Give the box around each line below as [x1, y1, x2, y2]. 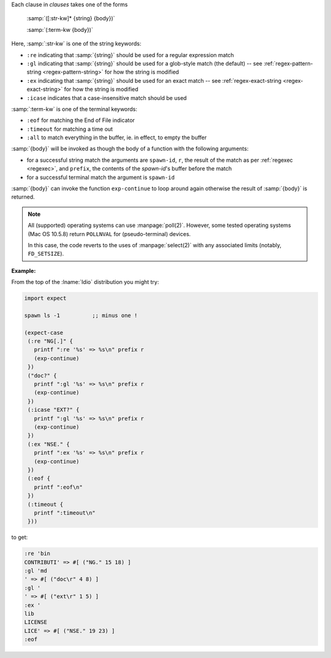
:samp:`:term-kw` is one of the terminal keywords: [11, 105, 138, 113]
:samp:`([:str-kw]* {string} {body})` [26, 15, 115, 22]
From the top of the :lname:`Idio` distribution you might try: [11, 278, 159, 286]
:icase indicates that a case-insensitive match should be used [26, 94, 187, 101]
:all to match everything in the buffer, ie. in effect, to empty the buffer [26, 134, 207, 141]
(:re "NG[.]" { [28, 338, 74, 345]
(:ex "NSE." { [28, 440, 70, 448]
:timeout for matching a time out [26, 125, 113, 132]
